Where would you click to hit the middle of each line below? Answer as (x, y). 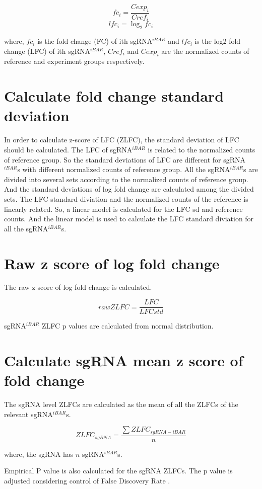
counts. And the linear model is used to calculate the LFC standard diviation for (129, 219)
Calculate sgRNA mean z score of (124, 360)
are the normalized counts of (205, 51)
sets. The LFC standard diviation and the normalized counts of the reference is (126, 198)
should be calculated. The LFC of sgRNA (68, 149)
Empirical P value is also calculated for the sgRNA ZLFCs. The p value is (118, 471)
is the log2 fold (218, 41)
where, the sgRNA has (39, 454)
